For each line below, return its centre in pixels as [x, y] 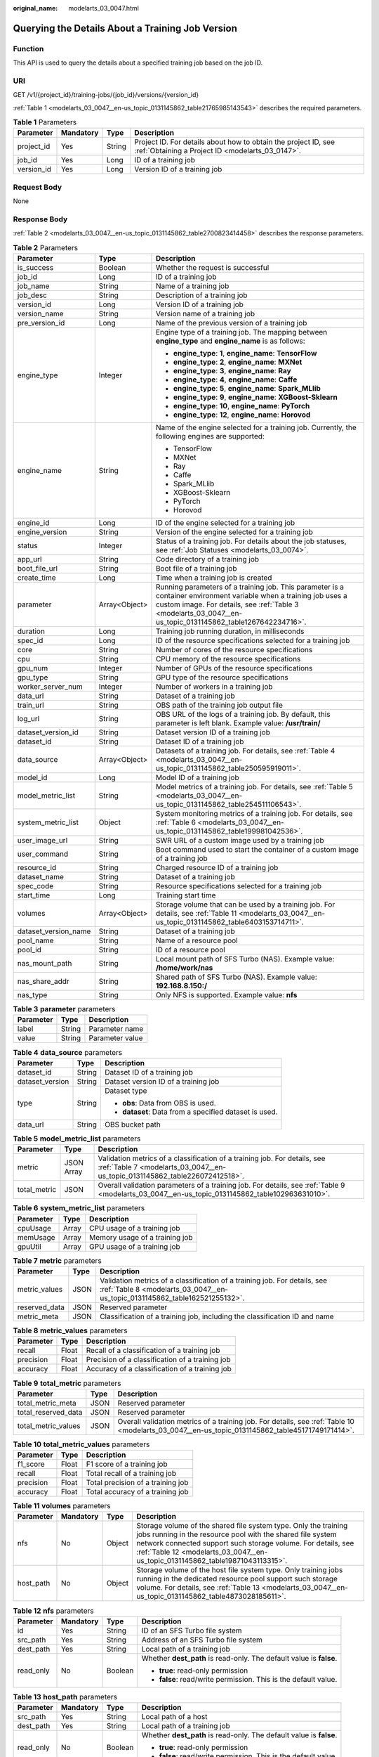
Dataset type [126, 1091]
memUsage [36, 1237]
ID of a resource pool [191, 950]
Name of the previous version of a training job [231, 323]
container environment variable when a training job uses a [251, 596]
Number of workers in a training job [214, 687]
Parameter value [116, 1038]
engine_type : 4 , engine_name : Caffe [235, 380]
